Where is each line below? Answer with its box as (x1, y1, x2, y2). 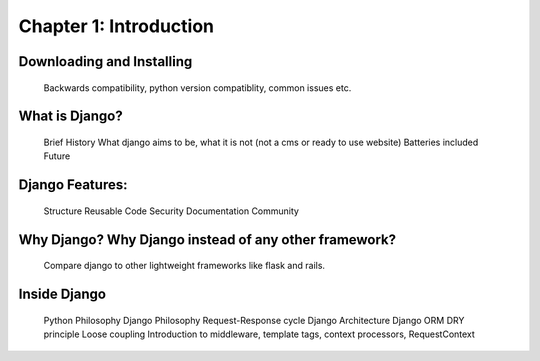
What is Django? (18, 108, 124, 125)
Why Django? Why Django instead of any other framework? (18, 231, 397, 248)
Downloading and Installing (18, 53, 193, 70)
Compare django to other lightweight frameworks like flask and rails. (43, 260, 325, 272)
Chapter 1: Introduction (18, 15, 215, 37)
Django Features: (18, 176, 128, 194)
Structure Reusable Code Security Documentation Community (43, 205, 300, 217)
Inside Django (18, 285, 107, 302)
